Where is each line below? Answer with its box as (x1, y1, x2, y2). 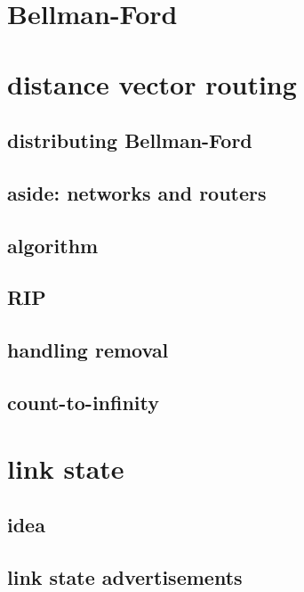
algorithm (7, 231, 99, 259)
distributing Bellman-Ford (7, 127, 252, 154)
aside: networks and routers (7, 178, 267, 206)
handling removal (7, 336, 169, 364)
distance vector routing (7, 65, 297, 102)
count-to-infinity (7, 389, 160, 416)
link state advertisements (7, 563, 243, 590)
